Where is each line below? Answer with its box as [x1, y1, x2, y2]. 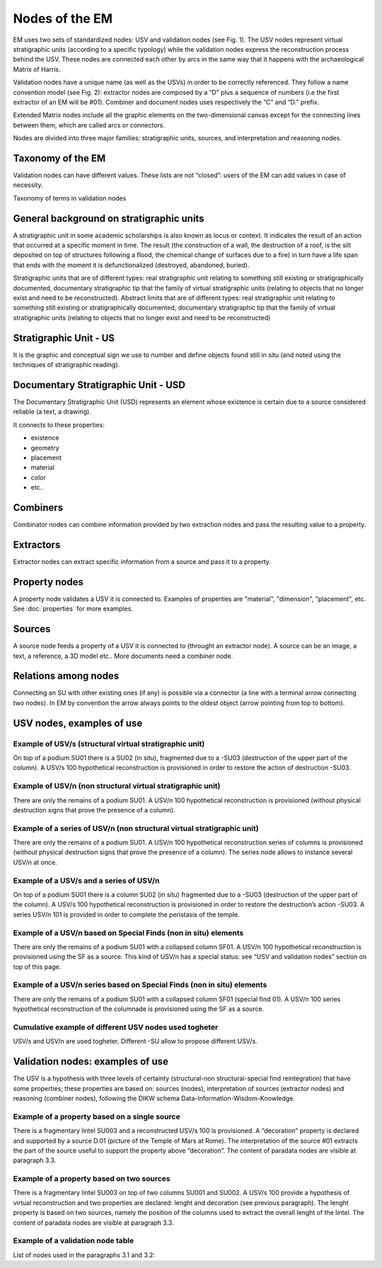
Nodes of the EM [13, 11, 113, 26]
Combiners [13, 502, 64, 514]
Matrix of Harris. [13, 64, 61, 74]
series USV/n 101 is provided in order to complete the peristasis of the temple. [13, 910, 240, 919]
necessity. [13, 181, 43, 189]
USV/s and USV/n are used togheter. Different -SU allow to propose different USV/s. [13, 1037, 257, 1046]
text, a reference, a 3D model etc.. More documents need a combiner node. [13, 652, 233, 660]
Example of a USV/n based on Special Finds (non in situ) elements [13, 928, 244, 938]
